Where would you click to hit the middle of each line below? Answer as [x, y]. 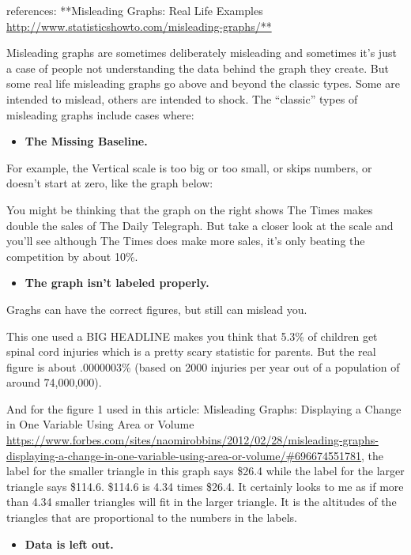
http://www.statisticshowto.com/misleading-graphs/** [139, 26]
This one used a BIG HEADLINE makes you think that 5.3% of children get [192, 336]
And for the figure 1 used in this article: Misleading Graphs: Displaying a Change [204, 408]
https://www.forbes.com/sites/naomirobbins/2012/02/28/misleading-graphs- [192, 440]
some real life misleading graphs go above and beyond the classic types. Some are [203, 83]
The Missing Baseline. [86, 141]
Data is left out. [69, 544]
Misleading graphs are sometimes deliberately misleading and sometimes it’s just [202, 53]
